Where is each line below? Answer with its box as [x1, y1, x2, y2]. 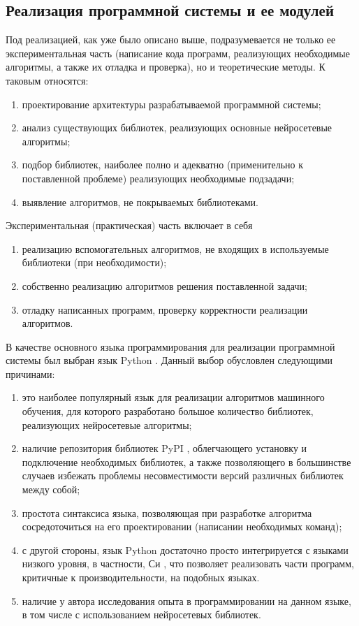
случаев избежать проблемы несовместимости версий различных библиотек [22, 468, 344, 483]
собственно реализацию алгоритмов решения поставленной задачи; [22, 278, 307, 293]
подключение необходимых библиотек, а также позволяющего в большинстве [22, 454, 351, 469]
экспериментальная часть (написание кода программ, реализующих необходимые [6, 45, 350, 60]
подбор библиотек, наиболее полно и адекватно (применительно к [22, 157, 304, 172]
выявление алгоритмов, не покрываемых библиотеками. [22, 194, 259, 209]
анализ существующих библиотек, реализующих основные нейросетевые [22, 120, 332, 135]
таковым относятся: [6, 73, 89, 87]
